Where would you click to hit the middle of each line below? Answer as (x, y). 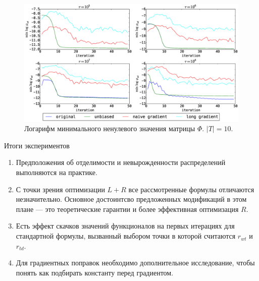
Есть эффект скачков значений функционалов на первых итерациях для (125, 226)
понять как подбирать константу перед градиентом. (95, 272)
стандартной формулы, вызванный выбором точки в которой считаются (126, 236)
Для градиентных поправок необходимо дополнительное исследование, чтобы (135, 263)
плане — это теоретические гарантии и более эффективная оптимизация (127, 209)
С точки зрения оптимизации (60, 189)
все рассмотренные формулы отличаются (191, 189)
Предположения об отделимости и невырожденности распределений (121, 162)
